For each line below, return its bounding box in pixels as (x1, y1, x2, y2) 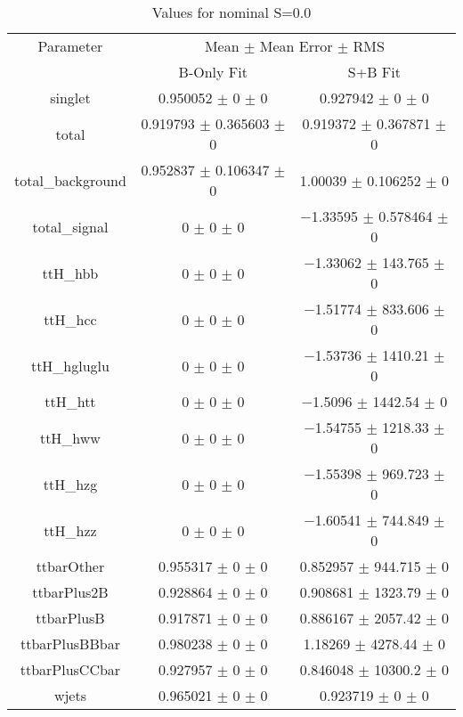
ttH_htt (45, 391, 96, 411)
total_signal (32, 216, 109, 237)
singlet (50, 87, 91, 108)
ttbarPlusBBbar (20, 633, 120, 654)
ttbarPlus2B (32, 582, 109, 602)
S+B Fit (347, 61, 401, 82)
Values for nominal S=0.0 (151, 2, 312, 22)
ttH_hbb (42, 262, 99, 283)
